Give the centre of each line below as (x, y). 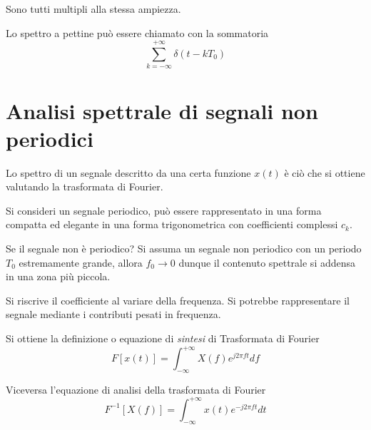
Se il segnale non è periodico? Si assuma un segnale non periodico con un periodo (184, 248)
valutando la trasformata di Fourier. (85, 186)
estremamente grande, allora (81, 262)
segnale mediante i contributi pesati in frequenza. (113, 314)
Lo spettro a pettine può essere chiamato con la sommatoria (137, 32)
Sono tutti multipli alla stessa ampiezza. (93, 9)
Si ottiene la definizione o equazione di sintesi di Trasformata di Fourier (163, 338)
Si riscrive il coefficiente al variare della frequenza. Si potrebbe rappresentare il (178, 300)
